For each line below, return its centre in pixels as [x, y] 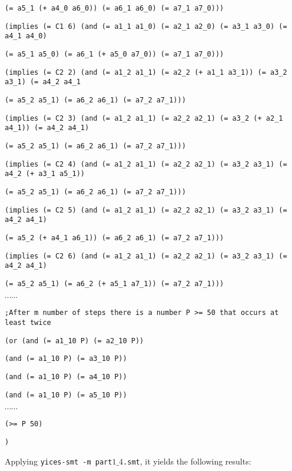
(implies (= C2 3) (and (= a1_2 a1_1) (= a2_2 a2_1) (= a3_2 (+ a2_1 [144, 118]
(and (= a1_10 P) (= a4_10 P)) [66, 377]
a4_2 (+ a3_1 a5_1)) [45, 174]
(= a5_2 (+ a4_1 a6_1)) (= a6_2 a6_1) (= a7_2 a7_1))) [115, 238]
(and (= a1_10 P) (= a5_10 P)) [66, 395]
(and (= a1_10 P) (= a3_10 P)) [66, 359]
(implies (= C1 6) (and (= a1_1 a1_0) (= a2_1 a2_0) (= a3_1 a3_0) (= [146, 26]
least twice [28, 323]
